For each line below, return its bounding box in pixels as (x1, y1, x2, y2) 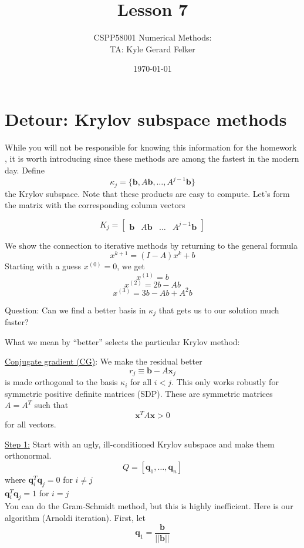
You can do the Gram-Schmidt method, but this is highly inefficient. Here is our (5, 500, 293, 512)
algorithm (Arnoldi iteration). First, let (5, 512, 146, 524)
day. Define (5, 164, 45, 176)
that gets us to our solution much (158, 303, 279, 316)
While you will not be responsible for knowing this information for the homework (5, 141, 297, 153)
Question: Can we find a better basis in (5, 303, 146, 316)
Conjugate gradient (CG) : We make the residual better (5, 355, 202, 367)
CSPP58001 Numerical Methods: (93, 31, 212, 44)
